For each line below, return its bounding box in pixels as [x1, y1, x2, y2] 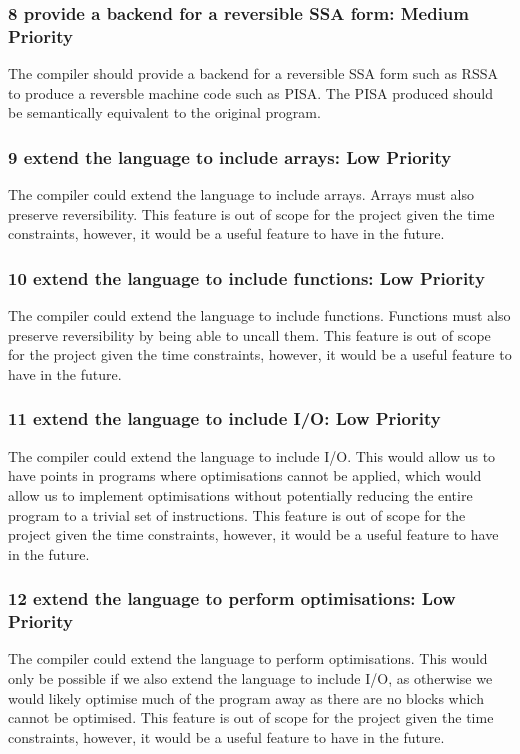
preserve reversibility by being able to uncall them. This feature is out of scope [8, 324, 491, 345]
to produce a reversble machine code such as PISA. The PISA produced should [8, 82, 494, 103]
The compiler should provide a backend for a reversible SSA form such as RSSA [8, 63, 498, 84]
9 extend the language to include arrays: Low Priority [8, 144, 452, 169]
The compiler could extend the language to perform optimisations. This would [8, 648, 488, 669]
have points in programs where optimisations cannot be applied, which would [8, 465, 482, 486]
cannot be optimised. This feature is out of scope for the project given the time [8, 707, 494, 728]
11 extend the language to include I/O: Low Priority [8, 406, 441, 431]
